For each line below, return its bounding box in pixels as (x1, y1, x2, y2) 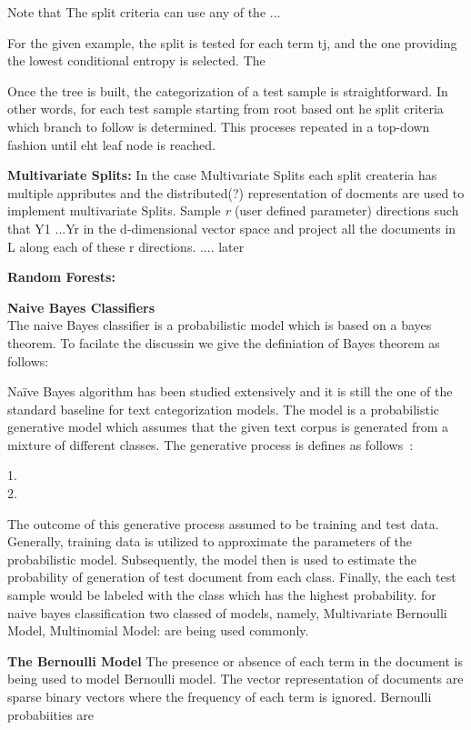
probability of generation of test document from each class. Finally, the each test (7, 567, 456, 586)
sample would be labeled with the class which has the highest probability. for (7, 585, 436, 605)
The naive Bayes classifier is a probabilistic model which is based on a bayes (7, 315, 432, 335)
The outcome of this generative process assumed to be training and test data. (7, 514, 439, 533)
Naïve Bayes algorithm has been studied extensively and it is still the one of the (7, 382, 453, 401)
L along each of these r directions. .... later (7, 236, 245, 255)
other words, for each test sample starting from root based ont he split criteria (7, 99, 444, 118)
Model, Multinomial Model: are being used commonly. (7, 621, 309, 640)
